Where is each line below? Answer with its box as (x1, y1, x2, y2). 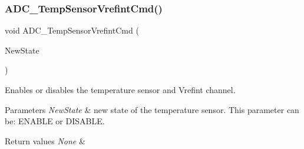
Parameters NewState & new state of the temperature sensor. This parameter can (5, 103, 299, 115)
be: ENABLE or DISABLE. (5, 115, 105, 127)
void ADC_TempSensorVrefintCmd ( (5, 24, 139, 37)
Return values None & (5, 134, 85, 147)
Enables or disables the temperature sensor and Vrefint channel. (5, 84, 236, 95)
